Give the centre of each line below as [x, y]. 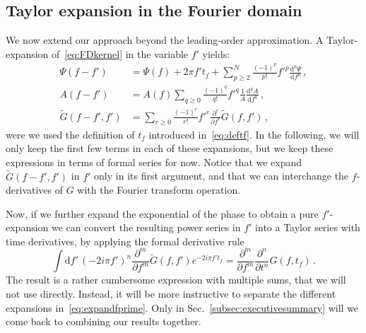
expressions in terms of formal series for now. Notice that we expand [154, 162]
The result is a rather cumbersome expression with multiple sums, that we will [176, 280]
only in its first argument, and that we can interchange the [222, 176]
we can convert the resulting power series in [146, 227]
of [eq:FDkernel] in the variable [120, 53]
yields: [216, 53]
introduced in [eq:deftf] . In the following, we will [254, 134]
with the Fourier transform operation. [159, 190]
